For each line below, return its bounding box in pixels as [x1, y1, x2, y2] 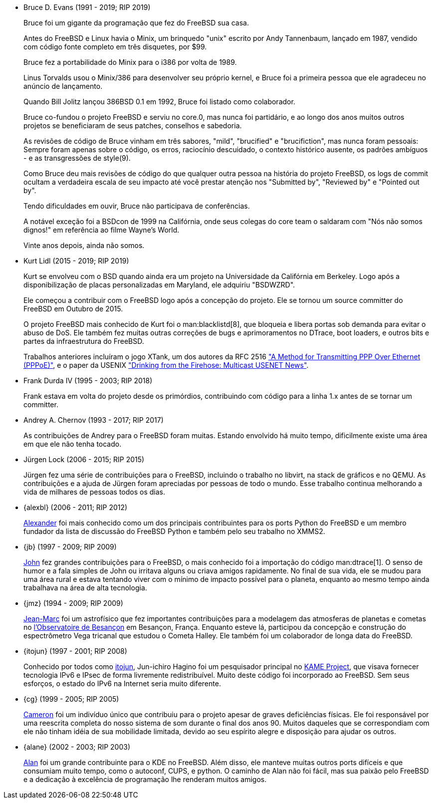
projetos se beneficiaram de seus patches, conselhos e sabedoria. [23, 121, 242, 130]
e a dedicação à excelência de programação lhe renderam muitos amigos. [23, 775, 267, 784]
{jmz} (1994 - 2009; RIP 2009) [23, 599, 123, 607]
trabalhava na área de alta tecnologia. [23, 583, 147, 592]
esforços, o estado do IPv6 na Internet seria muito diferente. [23, 679, 221, 688]
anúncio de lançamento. [23, 82, 103, 90]
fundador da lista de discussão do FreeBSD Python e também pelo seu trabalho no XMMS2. [23, 527, 325, 535]
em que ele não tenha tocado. [23, 440, 122, 448]
